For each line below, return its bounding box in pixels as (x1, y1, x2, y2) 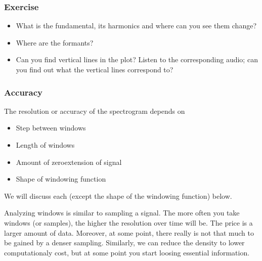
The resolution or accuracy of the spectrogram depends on (4, 105, 185, 116)
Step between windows (16, 122, 86, 133)
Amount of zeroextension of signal (16, 156, 122, 167)
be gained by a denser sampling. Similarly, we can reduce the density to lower (4, 237, 245, 248)
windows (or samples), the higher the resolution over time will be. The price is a (4, 217, 253, 228)
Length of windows (16, 140, 75, 150)
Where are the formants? (16, 37, 94, 48)
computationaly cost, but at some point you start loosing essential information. (4, 247, 250, 257)
